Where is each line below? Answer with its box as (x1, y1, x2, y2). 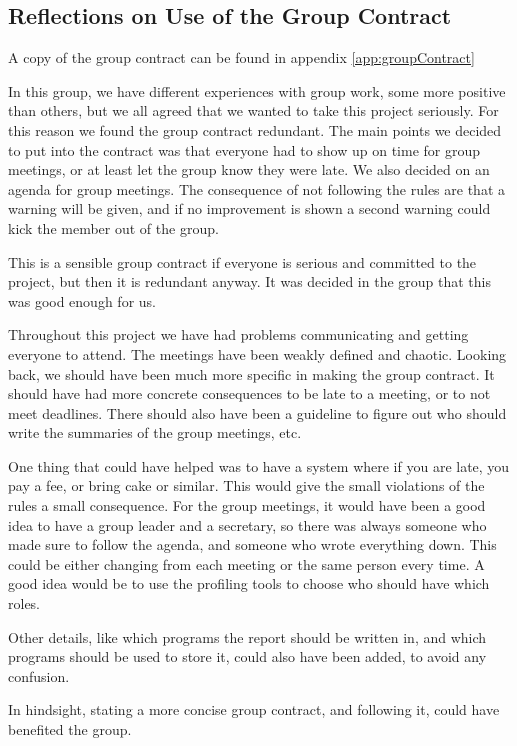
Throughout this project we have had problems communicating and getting (8, 324, 469, 345)
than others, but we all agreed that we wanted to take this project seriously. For (8, 100, 499, 121)
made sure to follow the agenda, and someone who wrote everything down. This (8, 534, 497, 555)
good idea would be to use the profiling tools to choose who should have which (8, 573, 490, 594)
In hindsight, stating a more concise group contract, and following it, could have (8, 699, 500, 720)
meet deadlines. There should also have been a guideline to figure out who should (8, 402, 507, 423)
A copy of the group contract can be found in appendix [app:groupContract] (8, 47, 475, 68)
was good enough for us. (8, 290, 156, 311)
